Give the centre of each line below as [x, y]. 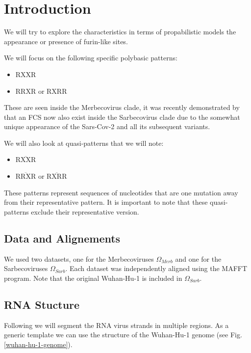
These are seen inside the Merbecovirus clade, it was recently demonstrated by [122, 107]
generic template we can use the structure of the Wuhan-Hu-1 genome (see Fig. [123, 335]
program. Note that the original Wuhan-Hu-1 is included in [93, 278]
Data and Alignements [62, 238]
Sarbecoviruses [26, 268]
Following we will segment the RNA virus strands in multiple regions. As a [116, 325]
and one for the [198, 258]
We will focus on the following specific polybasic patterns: [91, 58]
